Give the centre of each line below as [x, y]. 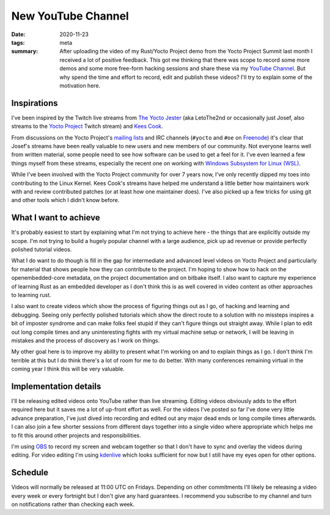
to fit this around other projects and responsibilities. [76, 435]
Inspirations [35, 103]
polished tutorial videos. [42, 249]
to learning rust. [31, 295]
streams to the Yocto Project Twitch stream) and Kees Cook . [87, 126]
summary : [25, 51]
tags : [18, 42]
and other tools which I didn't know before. [65, 200]
